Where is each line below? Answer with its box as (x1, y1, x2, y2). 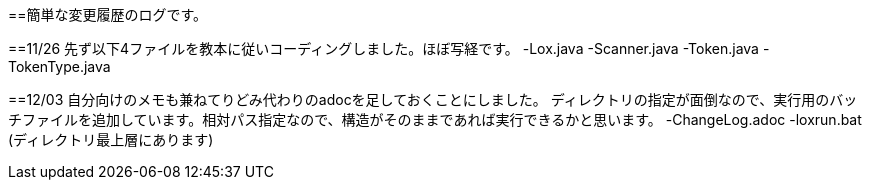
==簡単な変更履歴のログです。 (8, 6, 208, 23)
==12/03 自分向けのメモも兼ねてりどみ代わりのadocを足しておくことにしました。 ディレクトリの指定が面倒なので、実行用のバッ (8, 91, 858, 108)
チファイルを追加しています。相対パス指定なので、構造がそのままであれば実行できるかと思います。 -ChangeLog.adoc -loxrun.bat (8, 111, 862, 128)
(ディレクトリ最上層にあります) (8, 131, 214, 148)
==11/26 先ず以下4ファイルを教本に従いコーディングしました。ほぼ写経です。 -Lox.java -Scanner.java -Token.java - (8, 40, 770, 57)
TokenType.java (8, 58, 111, 75)
